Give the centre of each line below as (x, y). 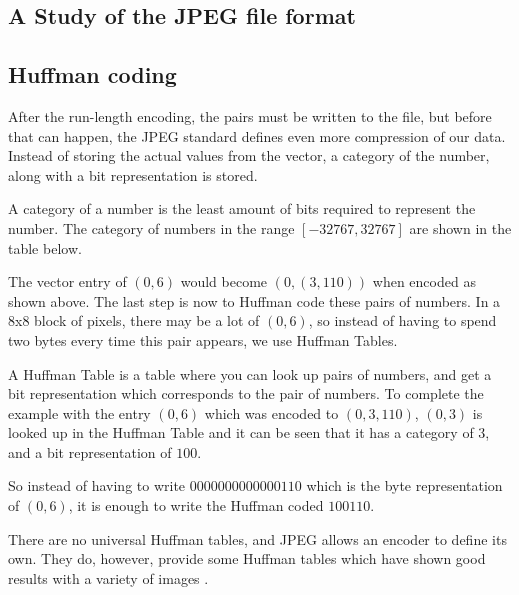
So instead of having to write (97, 485)
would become (224, 281)
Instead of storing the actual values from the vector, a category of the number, (249, 155)
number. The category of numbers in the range (151, 227)
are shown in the (460, 227)
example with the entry (79, 412)
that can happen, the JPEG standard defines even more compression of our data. (257, 135)
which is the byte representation (404, 485)
